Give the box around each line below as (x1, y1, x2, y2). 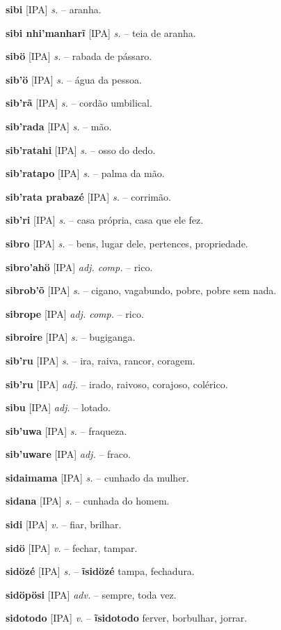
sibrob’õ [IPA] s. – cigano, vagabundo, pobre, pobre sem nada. (6, 283, 277, 298)
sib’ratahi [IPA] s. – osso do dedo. (6, 142, 156, 157)
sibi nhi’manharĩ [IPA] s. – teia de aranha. (6, 25, 196, 40)
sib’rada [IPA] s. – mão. (6, 118, 112, 133)
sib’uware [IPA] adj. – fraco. (6, 447, 131, 461)
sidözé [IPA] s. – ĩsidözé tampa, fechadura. (6, 564, 195, 578)
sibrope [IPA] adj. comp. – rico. (6, 306, 144, 321)
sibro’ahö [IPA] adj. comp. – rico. (6, 259, 153, 274)
